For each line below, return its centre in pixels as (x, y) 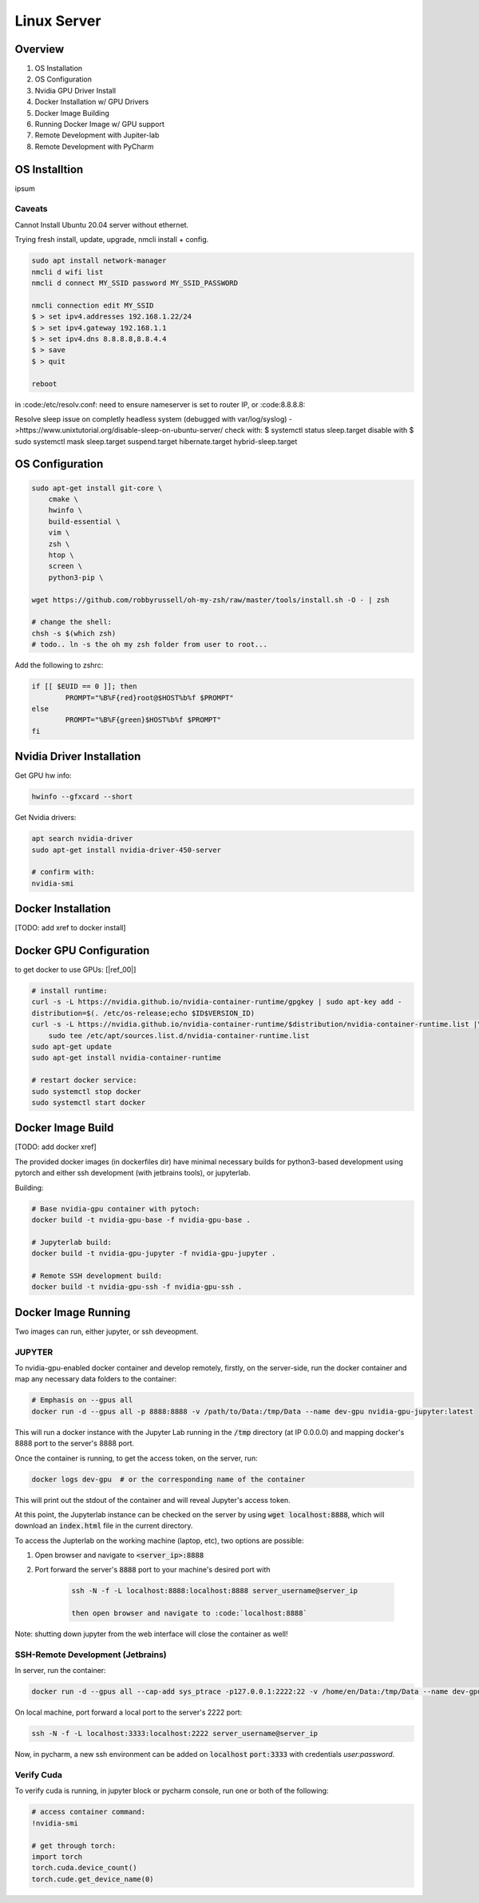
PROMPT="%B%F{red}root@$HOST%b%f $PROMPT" (150, 698)
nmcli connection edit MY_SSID (93, 305)
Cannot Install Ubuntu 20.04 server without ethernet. (102, 224)
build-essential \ (84, 521)
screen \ (65, 566)
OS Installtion (49, 169)
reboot (44, 384)
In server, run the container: (61, 1671)
